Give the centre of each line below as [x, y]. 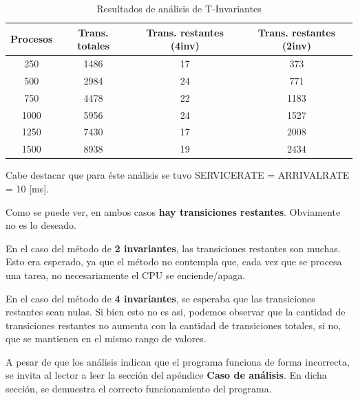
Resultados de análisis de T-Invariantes [179, 8]
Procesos [32, 39]
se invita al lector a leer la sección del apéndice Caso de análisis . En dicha [166, 375]
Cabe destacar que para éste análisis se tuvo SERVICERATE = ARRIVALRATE [178, 175]
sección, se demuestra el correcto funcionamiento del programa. [139, 389]
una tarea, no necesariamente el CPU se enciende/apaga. [126, 275]
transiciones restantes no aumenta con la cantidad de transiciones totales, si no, [173, 325]
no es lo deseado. [41, 225]
